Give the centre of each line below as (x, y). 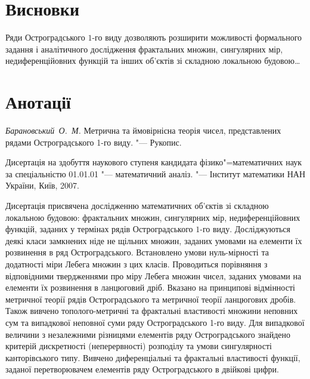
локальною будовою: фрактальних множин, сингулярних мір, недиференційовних (153, 217)
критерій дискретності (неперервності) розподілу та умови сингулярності (139, 346)
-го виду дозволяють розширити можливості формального (197, 37)
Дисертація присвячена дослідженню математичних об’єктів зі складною (137, 205)
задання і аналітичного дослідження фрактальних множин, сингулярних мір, (144, 49)
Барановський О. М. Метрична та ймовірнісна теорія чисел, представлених (143, 130)
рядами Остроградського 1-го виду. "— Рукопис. (94, 142)
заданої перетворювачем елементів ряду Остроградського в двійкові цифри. (142, 369)
